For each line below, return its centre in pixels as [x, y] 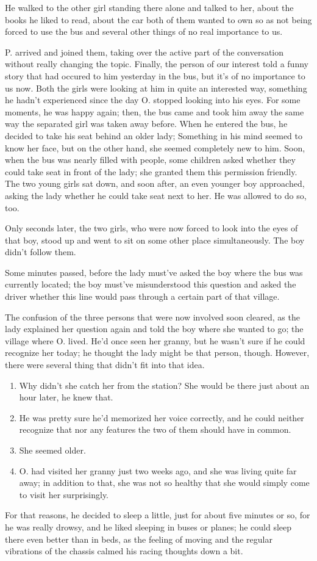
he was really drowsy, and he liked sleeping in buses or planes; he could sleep [148, 527]
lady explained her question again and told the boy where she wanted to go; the [154, 329]
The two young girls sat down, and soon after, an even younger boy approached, [155, 183]
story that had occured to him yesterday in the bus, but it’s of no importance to [155, 75]
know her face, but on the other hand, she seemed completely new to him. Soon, [155, 147]
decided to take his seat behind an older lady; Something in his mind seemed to [154, 135]
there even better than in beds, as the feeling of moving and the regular [139, 539]
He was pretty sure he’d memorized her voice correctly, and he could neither [162, 417]
